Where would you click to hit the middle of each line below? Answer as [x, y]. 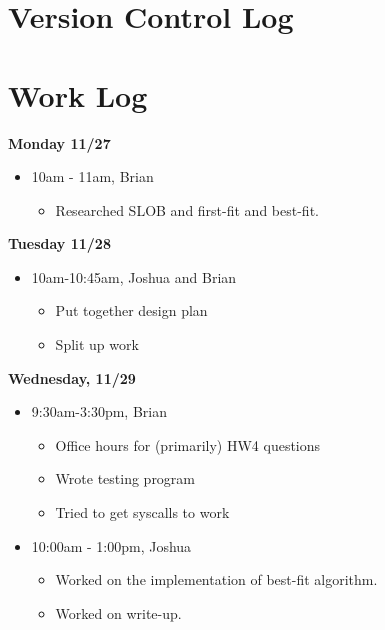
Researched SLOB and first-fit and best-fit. [187, 209]
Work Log [78, 94]
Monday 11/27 [59, 142]
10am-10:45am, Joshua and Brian [134, 276]
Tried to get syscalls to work [142, 512]
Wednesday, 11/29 [72, 377]
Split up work [97, 344]
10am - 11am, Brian [92, 176]
